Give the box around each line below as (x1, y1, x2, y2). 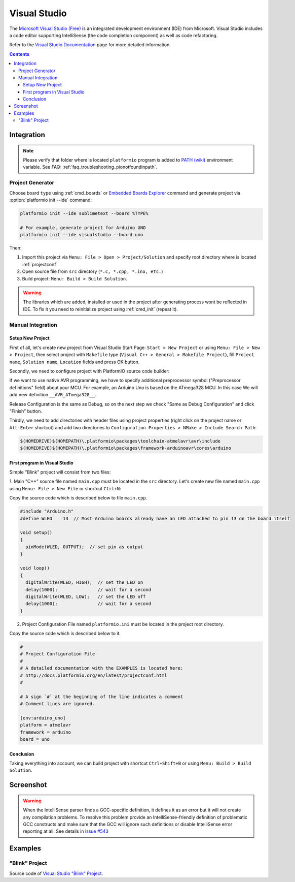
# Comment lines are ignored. (20, 701, 95, 707)
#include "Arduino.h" (20, 509, 74, 514)
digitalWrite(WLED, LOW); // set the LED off (25, 593, 146, 600)
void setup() (20, 530, 53, 535)
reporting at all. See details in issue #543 (23, 828, 109, 834)
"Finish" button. (9, 408, 43, 414)
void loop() (20, 565, 50, 571)
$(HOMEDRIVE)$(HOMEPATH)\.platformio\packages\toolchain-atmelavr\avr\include (20, 438, 220, 444)
